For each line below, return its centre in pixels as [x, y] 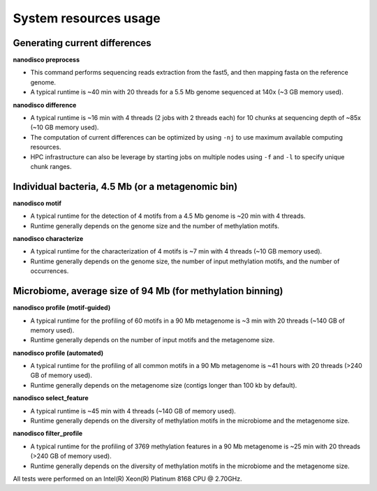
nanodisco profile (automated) [58, 353]
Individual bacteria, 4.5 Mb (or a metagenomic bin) [125, 186]
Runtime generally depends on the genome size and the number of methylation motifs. [155, 226]
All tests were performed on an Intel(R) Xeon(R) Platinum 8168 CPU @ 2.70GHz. [127, 478]
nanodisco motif [37, 203]
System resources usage [87, 18]
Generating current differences [82, 43]
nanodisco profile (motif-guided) [62, 308]
